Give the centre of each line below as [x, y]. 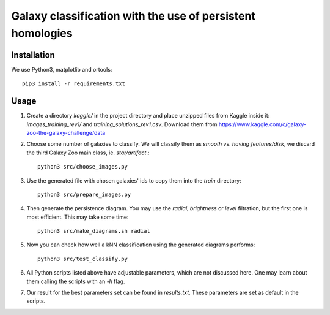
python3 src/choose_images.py [83, 167]
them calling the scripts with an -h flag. [76, 281]
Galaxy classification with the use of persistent [134, 16]
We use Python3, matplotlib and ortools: [62, 69]
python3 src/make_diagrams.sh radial [94, 231]
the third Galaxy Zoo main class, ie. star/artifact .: [88, 153]
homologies [42, 33]
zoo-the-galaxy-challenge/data [66, 132]
